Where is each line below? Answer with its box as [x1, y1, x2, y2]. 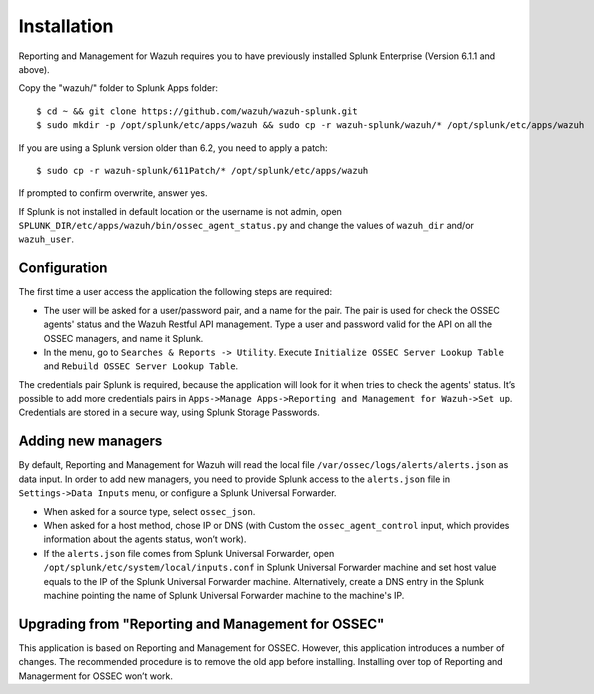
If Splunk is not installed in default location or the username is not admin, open [18, 205, 342, 217]
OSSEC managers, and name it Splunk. [43, 332, 204, 344]
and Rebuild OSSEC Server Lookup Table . [43, 360, 239, 372]
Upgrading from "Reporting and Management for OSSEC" [18, 615, 385, 632]
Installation [18, 15, 114, 37]
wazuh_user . [18, 233, 75, 245]
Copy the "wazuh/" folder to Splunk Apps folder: [18, 82, 219, 94]
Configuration [18, 260, 108, 277]
